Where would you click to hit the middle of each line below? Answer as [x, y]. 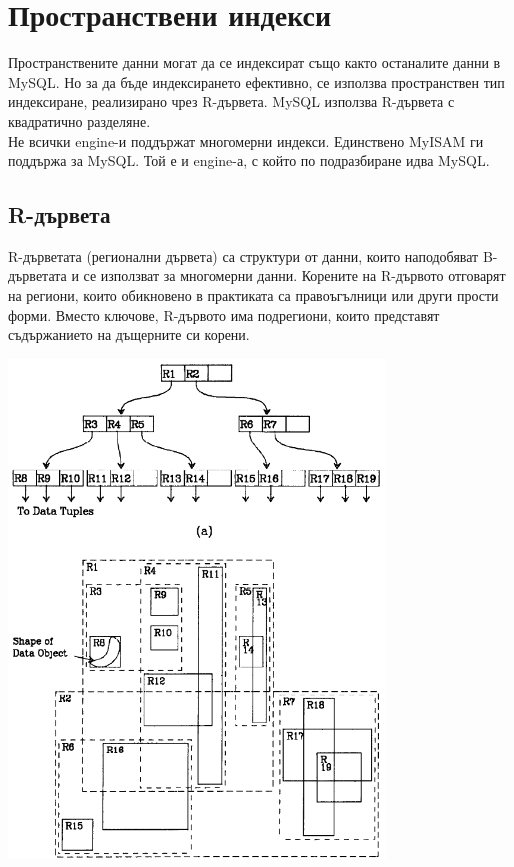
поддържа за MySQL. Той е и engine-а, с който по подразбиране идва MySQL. [249, 160]
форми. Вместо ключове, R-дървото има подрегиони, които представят [224, 314]
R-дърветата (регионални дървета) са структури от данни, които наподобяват [243, 255]
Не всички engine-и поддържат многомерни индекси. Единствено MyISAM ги [246, 140]
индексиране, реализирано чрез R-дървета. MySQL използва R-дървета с [231, 101]
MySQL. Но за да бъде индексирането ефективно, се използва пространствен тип [256, 81]
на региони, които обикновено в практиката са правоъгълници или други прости [253, 295]
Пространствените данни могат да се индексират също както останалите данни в [254, 62]
